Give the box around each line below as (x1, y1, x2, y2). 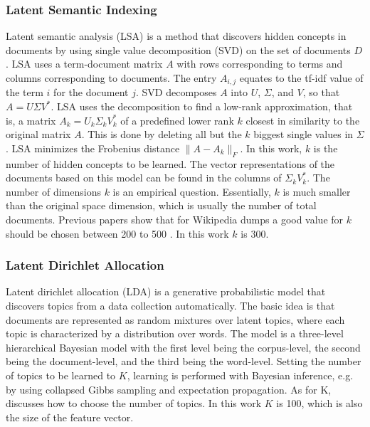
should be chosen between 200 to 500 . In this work (6, 226, 229, 241)
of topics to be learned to (6, 367, 116, 382)
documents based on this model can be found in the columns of (6, 170, 282, 185)
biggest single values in (253, 127, 354, 142)
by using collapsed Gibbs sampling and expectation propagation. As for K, (6, 381, 332, 396)
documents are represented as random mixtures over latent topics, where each (6, 312, 345, 327)
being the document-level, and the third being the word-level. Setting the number (6, 354, 361, 369)
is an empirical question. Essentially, (112, 184, 271, 199)
